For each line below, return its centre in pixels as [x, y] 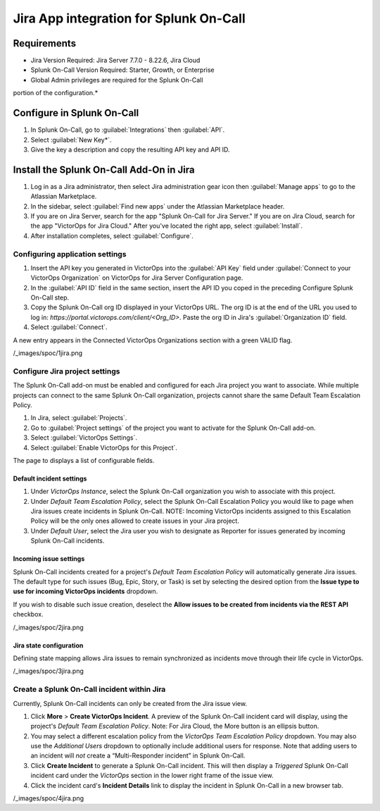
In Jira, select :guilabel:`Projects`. [79, 418]
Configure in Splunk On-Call [76, 113]
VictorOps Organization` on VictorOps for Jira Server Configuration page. [137, 278]
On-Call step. [50, 298]
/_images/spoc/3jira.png [49, 671]
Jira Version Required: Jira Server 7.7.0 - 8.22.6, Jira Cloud [115, 61]
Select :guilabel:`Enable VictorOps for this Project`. [104, 447]
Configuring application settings [70, 254]
